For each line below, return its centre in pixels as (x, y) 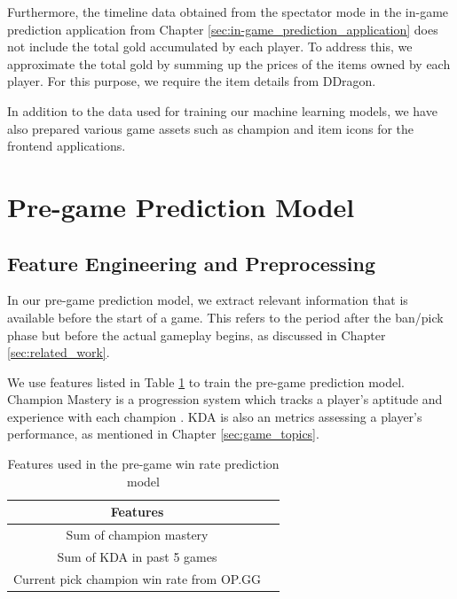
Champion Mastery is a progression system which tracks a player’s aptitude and (225, 399)
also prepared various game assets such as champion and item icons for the (211, 128)
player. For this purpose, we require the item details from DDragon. (192, 81)
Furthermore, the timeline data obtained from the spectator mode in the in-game (228, 12)
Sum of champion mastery (137, 535)
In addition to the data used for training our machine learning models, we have (222, 110)
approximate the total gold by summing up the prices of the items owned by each (229, 63)
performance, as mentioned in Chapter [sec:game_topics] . (163, 434)
